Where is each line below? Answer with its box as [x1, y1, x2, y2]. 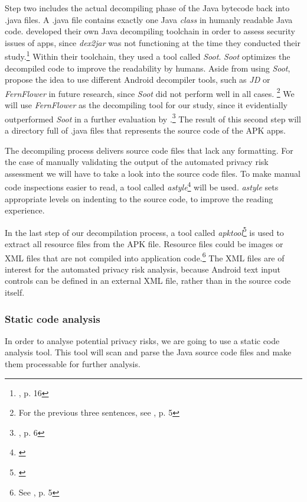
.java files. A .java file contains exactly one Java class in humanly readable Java [5, 13, 293, 25]
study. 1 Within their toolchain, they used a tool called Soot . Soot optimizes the [5, 48, 290, 63]
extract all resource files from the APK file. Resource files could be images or [5, 237, 283, 250]
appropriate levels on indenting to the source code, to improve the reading [5, 192, 273, 205]
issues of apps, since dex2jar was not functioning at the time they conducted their [5, 36, 301, 48]
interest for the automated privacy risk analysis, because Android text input [5, 263, 280, 275]
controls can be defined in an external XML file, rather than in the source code [5, 274, 291, 287]
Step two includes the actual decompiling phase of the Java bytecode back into [5, 2, 290, 14]
